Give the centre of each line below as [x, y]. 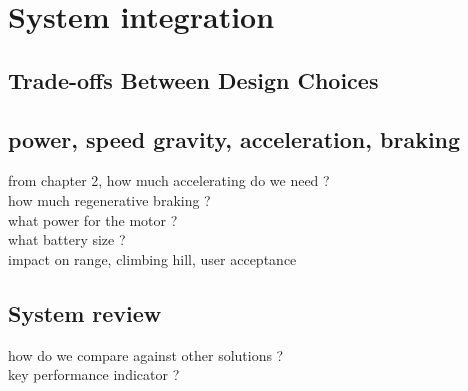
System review [85, 312]
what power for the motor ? [93, 219]
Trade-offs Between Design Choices [193, 79]
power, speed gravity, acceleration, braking [234, 138]
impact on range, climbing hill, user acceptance [152, 258]
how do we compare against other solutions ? [146, 354]
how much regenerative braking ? [109, 199]
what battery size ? [67, 239]
